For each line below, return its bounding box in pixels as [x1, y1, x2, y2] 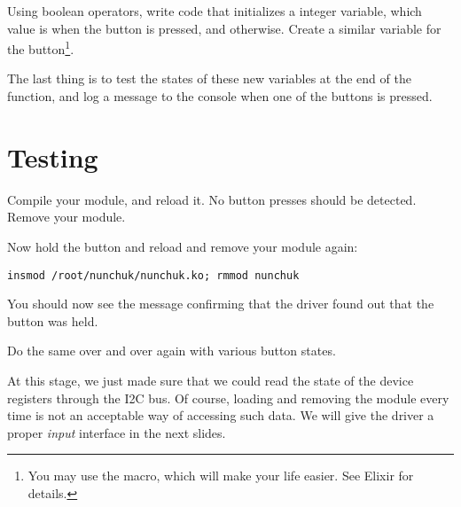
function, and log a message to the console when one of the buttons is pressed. [7, 87, 433, 105]
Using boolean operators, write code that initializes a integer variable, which [7, 2, 422, 19]
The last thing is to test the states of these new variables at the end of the [7, 69, 411, 88]
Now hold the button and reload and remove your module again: [7, 237, 358, 255]
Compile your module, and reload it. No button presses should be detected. [7, 190, 417, 208]
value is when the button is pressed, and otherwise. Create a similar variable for [7, 19, 441, 37]
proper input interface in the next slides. [7, 423, 226, 441]
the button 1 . [7, 37, 74, 58]
